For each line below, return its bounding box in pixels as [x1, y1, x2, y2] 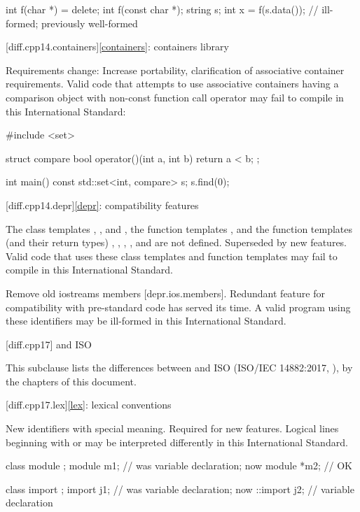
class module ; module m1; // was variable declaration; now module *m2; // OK [6, 458, 352, 473]
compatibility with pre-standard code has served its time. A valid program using [6, 299, 351, 314]
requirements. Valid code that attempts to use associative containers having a [6, 76, 339, 91]
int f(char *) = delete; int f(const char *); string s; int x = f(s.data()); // [6, 2, 319, 16]
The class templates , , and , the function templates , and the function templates [6, 221, 353, 236]
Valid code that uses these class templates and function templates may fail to [6, 248, 338, 263]
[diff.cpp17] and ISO [6, 336, 92, 351]
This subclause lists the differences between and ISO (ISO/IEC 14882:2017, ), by [6, 360, 353, 375]
